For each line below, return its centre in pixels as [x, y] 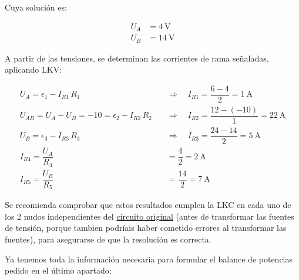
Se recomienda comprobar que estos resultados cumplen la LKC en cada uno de [148, 205]
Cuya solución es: [36, 7]
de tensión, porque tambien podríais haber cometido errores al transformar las [146, 228]
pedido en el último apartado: [58, 270]
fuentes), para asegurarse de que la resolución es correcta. [108, 239]
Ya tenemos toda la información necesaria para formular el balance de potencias [149, 259]
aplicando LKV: [33, 69]
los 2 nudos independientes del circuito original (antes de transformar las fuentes [149, 216]
